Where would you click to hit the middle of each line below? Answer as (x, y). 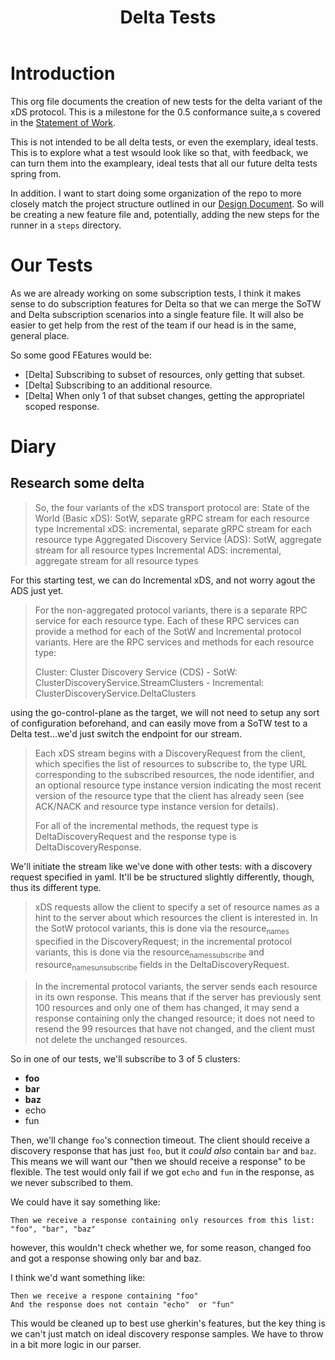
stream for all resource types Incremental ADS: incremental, (158, 550)
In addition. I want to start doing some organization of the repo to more (156, 193)
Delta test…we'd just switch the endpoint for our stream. (126, 733)
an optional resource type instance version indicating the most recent (178, 785)
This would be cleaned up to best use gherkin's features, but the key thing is (168, 1323)
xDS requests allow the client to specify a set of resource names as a (177, 907)
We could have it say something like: (85, 1202)
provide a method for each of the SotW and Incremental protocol (168, 631)
